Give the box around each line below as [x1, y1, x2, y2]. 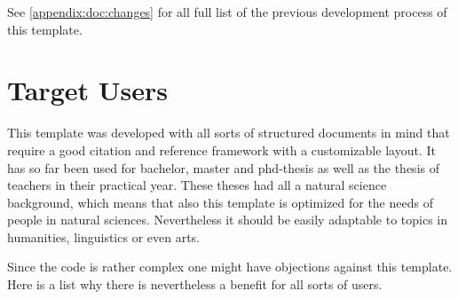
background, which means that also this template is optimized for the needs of [7, 193, 433, 211]
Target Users [7, 72, 168, 108]
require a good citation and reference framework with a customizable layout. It [7, 140, 436, 159]
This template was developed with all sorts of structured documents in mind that [7, 123, 450, 142]
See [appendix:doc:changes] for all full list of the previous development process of [7, 3, 447, 20]
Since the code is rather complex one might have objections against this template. [7, 257, 453, 276]
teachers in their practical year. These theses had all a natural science [7, 176, 387, 194]
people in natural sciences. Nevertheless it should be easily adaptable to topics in [7, 210, 448, 229]
